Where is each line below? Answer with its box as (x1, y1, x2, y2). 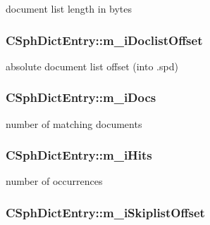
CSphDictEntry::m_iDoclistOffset (6, 31, 203, 49)
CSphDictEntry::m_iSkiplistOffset (6, 203, 205, 221)
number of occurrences (6, 174, 103, 188)
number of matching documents (6, 116, 142, 131)
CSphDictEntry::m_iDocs (6, 89, 156, 106)
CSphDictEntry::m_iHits (6, 146, 152, 164)
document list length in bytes (6, 1, 132, 15)
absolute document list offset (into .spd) (6, 58, 178, 73)
